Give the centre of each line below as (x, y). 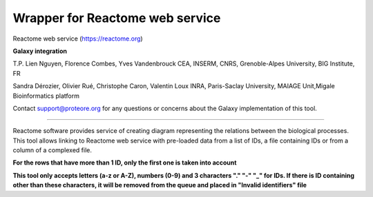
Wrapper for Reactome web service (117, 18)
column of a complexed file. (52, 150)
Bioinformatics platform (46, 96)
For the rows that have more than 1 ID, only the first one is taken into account (125, 163)
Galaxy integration (40, 51)
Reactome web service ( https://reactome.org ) (78, 39)
